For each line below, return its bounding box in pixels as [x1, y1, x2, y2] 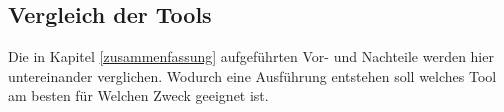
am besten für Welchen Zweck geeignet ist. [8, 85, 269, 106]
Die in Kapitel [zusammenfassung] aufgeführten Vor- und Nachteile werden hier [8, 46, 494, 67]
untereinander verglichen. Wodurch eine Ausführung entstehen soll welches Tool [8, 65, 497, 86]
